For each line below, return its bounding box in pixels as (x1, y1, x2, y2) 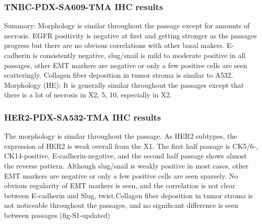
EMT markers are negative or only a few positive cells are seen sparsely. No (4, 170, 238, 181)
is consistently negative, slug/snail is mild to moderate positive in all (32, 50, 246, 60)
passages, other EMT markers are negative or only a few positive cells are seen (4, 60, 247, 70)
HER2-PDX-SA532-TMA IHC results (4, 110, 161, 123)
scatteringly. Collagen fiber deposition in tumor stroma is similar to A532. (4, 70, 233, 80)
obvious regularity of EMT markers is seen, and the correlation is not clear (4, 180, 236, 191)
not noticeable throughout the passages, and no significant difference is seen (4, 200, 239, 210)
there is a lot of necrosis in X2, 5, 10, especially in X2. (4, 89, 172, 100)
